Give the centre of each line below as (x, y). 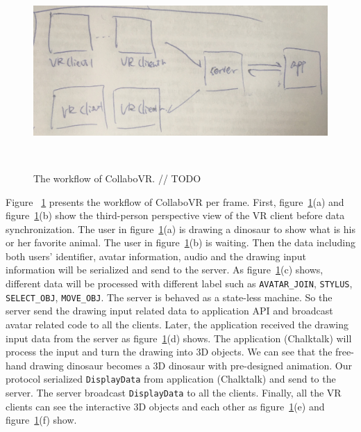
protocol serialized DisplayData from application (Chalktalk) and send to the (171, 379)
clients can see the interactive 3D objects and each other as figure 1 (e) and (165, 406)
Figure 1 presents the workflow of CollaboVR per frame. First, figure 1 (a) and (175, 201)
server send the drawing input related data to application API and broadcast (169, 311)
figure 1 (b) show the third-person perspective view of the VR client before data (175, 215)
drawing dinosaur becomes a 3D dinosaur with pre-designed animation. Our (191, 365)
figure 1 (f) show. (41, 420)
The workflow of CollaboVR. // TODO (117, 178)
